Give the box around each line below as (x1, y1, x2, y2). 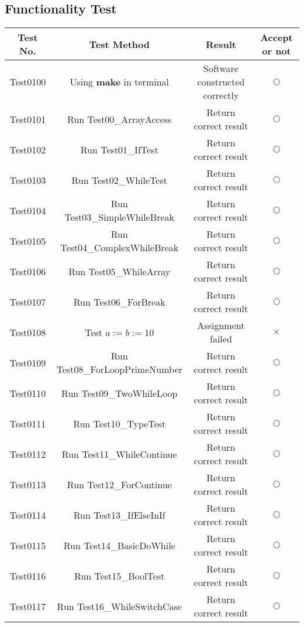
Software (203, 61, 239, 76)
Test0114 (9, 508, 46, 522)
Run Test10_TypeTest (73, 416, 166, 430)
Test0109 (9, 355, 46, 369)
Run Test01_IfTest (80, 142, 158, 156)
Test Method (89, 37, 150, 51)
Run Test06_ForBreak (73, 294, 165, 309)
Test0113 (9, 477, 46, 491)
